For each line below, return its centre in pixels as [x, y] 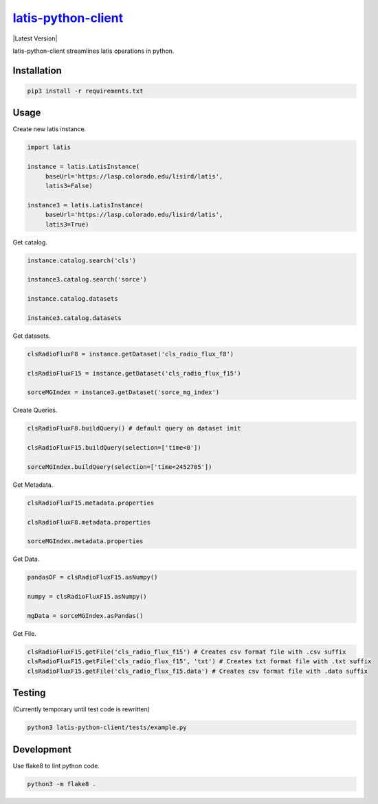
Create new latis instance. [49, 129]
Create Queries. [35, 410]
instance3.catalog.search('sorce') [87, 279]
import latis [49, 147]
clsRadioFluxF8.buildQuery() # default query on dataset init [134, 428]
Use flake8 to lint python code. [56, 766]
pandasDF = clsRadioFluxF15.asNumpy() [92, 577]
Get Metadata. [33, 485]
